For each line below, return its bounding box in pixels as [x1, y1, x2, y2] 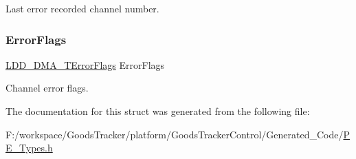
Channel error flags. [5, 81, 89, 95]
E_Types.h [5, 140, 53, 155]
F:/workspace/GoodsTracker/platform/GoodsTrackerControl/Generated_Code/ [5, 127, 344, 141]
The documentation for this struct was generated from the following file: [5, 104, 310, 118]
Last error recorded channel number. [5, 1, 159, 15]
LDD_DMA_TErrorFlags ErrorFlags [5, 57, 165, 72]
